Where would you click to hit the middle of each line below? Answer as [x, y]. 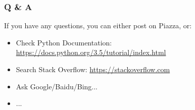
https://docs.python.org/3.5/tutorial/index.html [91, 52]
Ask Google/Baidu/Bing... [57, 86]
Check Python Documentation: [64, 42]
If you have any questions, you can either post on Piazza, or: [98, 25]
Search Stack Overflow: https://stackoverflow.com [93, 69]
